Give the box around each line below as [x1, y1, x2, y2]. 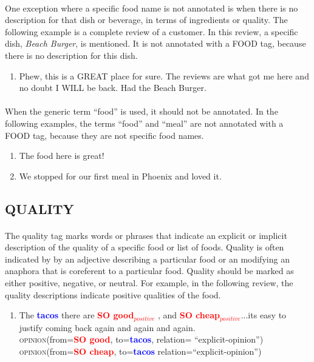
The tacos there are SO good [19, 309, 134, 321]
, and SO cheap [157, 309, 220, 321]
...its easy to [241, 309, 287, 321]
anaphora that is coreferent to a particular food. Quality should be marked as [5, 264, 294, 277]
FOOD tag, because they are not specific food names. [5, 129, 204, 141]
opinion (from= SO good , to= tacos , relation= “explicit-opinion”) [19, 333, 264, 346]
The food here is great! [19, 149, 104, 162]
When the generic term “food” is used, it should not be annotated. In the [5, 105, 278, 118]
